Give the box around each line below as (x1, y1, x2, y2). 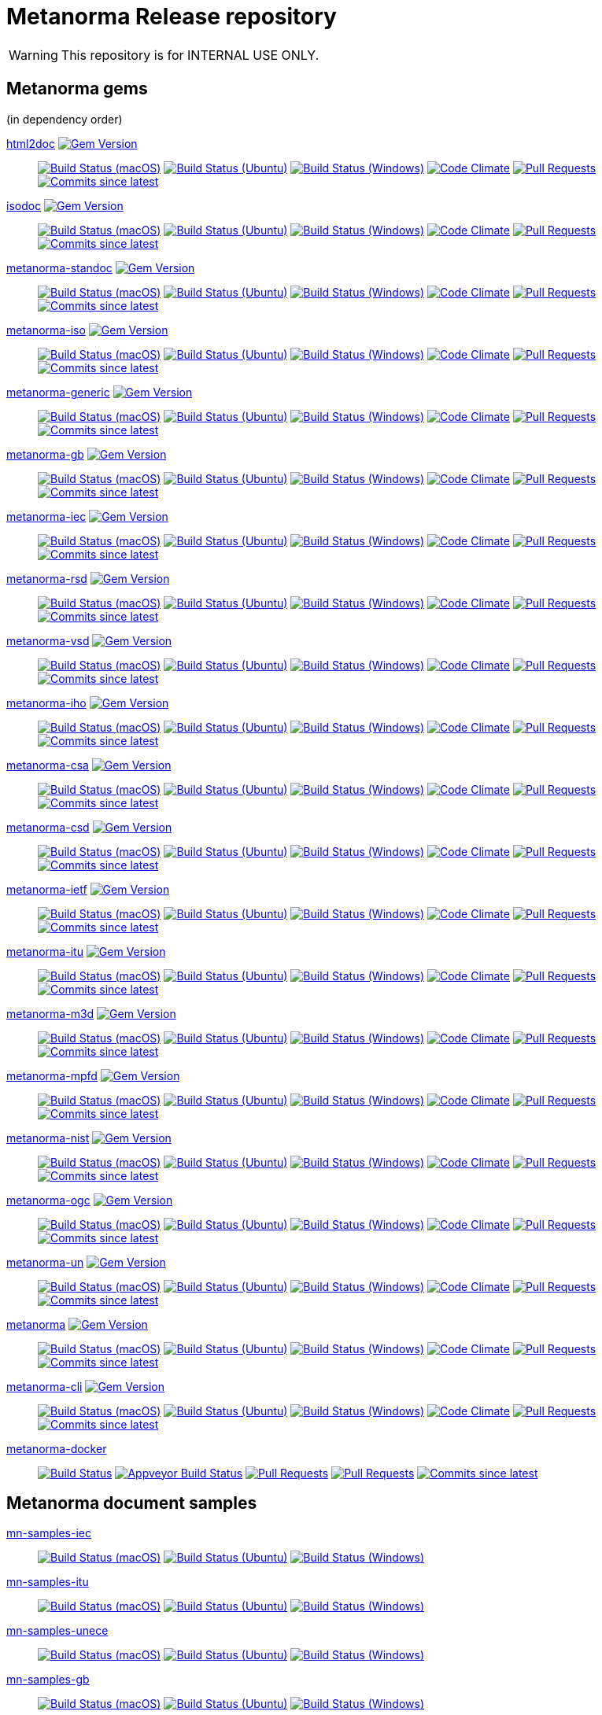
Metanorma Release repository (6, 3, 337, 30)
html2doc (6, 136, 56, 150)
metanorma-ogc (6, 1193, 90, 1207)
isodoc (6, 198, 42, 212)
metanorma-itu (6, 944, 83, 958)
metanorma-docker (6, 1441, 107, 1455)
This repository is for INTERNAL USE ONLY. (61, 46, 319, 63)
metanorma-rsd (6, 571, 87, 585)
